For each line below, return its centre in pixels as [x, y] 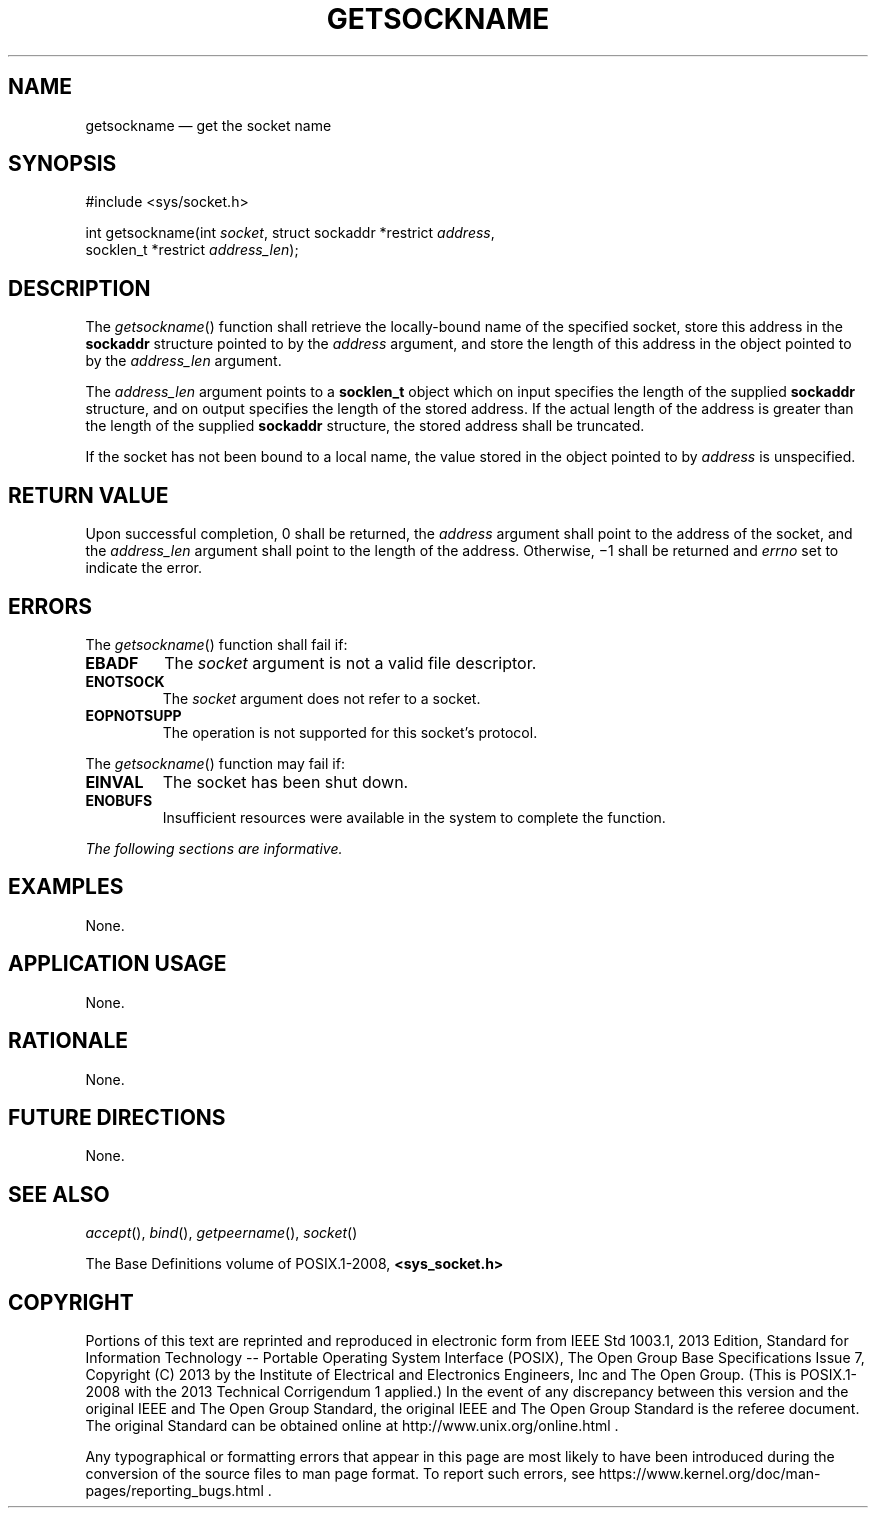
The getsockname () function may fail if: [215, 763]
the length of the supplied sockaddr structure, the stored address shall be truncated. [365, 426]
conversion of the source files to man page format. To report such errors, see [340, 1474]
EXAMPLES [66, 887]
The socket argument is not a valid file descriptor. [350, 662]
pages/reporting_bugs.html [174, 1491]
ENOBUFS [119, 800]
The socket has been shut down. [285, 781]
